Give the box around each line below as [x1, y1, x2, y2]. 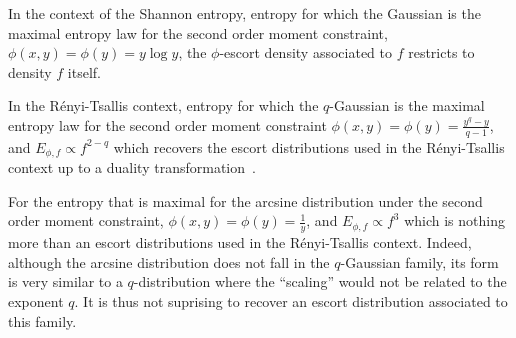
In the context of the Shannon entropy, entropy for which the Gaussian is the [8, 3, 481, 23]
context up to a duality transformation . [8, 157, 256, 178]
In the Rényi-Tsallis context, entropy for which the [8, 95, 319, 116]
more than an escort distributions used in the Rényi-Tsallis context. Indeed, [8, 232, 472, 253]
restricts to [408, 42, 475, 63]
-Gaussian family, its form [340, 251, 499, 272]
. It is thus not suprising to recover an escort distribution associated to [74, 291, 508, 312]
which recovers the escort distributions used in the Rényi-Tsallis [113, 136, 505, 157]
